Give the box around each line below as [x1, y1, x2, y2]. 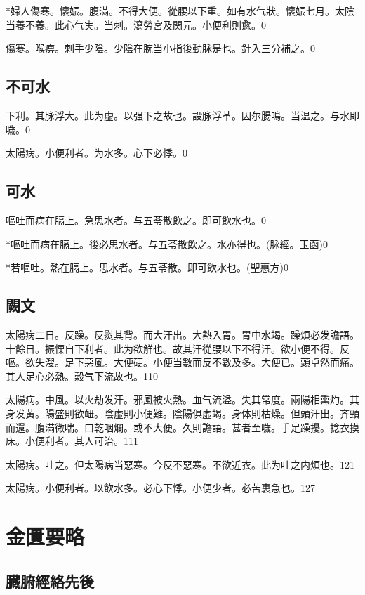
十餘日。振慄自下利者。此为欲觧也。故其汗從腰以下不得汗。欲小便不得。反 [6, 341, 350, 355]
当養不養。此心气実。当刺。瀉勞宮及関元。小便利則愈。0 [6, 17, 266, 32]
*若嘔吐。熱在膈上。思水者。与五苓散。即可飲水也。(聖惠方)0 [6, 260, 288, 275]
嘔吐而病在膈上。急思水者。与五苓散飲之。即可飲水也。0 [6, 212, 266, 227]
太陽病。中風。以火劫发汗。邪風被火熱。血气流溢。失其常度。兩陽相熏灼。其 [6, 392, 359, 407]
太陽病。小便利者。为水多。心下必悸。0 [6, 145, 187, 160]
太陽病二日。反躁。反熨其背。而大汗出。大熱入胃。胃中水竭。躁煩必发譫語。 [6, 327, 359, 341]
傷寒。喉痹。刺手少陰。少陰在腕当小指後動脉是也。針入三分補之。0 [6, 41, 315, 55]
